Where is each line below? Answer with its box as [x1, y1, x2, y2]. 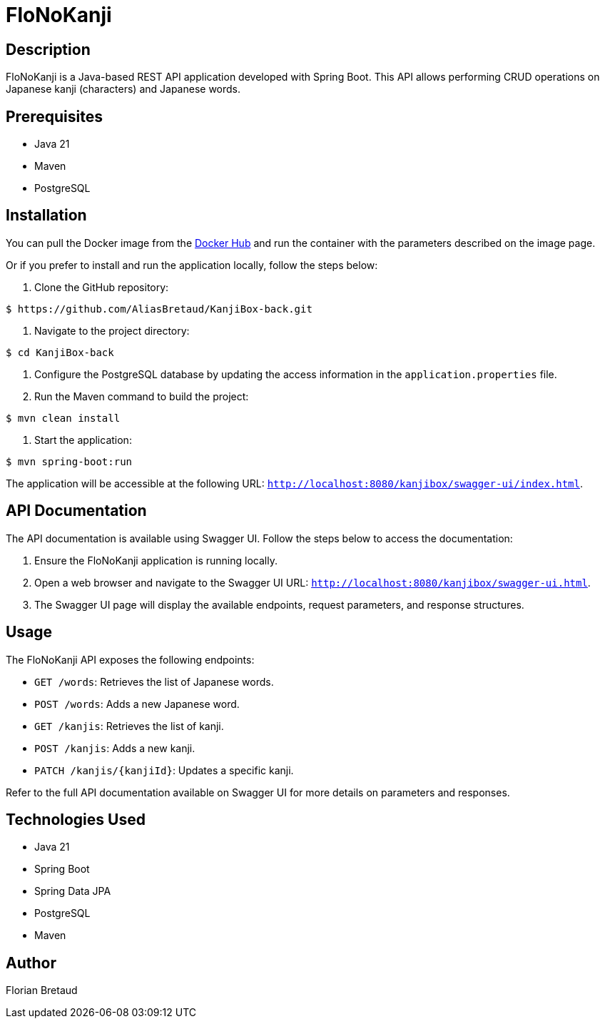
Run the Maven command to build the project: [34, 390, 249, 402]
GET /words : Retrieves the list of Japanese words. [34, 675, 274, 688]
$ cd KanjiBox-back [6, 346, 114, 358]
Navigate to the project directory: [34, 324, 190, 337]
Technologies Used [6, 810, 146, 828]
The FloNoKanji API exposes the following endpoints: [6, 653, 255, 666]
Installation [6, 206, 87, 225]
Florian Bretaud [6, 984, 78, 997]
